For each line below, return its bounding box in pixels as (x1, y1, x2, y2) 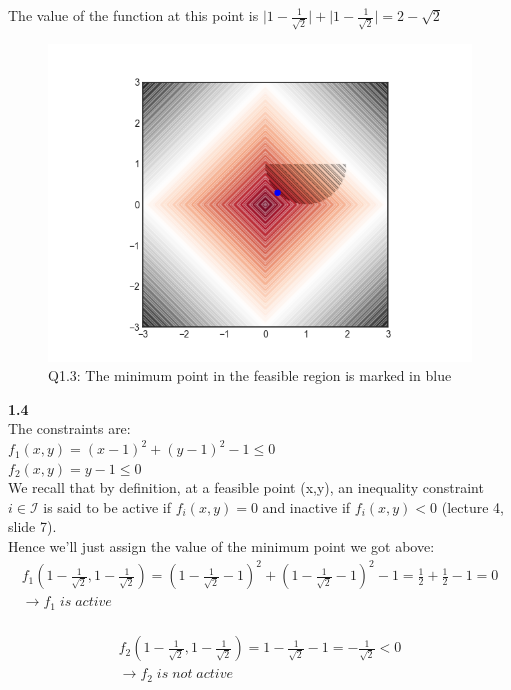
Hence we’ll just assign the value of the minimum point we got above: (8, 536, 435, 557)
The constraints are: (8, 418, 131, 439)
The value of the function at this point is (8, 5, 259, 25)
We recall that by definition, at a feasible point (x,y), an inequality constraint (8, 477, 484, 498)
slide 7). (8, 516, 57, 537)
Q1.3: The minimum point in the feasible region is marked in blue (48, 365, 452, 386)
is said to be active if (43, 496, 171, 517)
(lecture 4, (441, 496, 505, 517)
